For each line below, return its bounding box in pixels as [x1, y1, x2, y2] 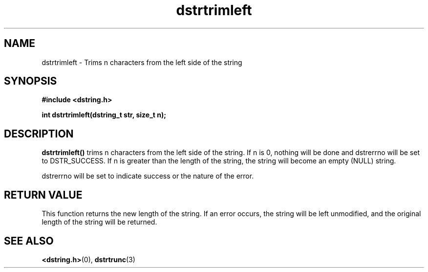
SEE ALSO [4, 234, 54, 247]
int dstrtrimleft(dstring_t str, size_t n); [42, 111, 167, 119]
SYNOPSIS [4, 75, 57, 88]
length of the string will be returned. [42, 218, 157, 227]
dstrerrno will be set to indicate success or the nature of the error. [42, 172, 254, 181]
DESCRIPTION [4, 127, 74, 140]
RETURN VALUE [4, 188, 83, 201]
